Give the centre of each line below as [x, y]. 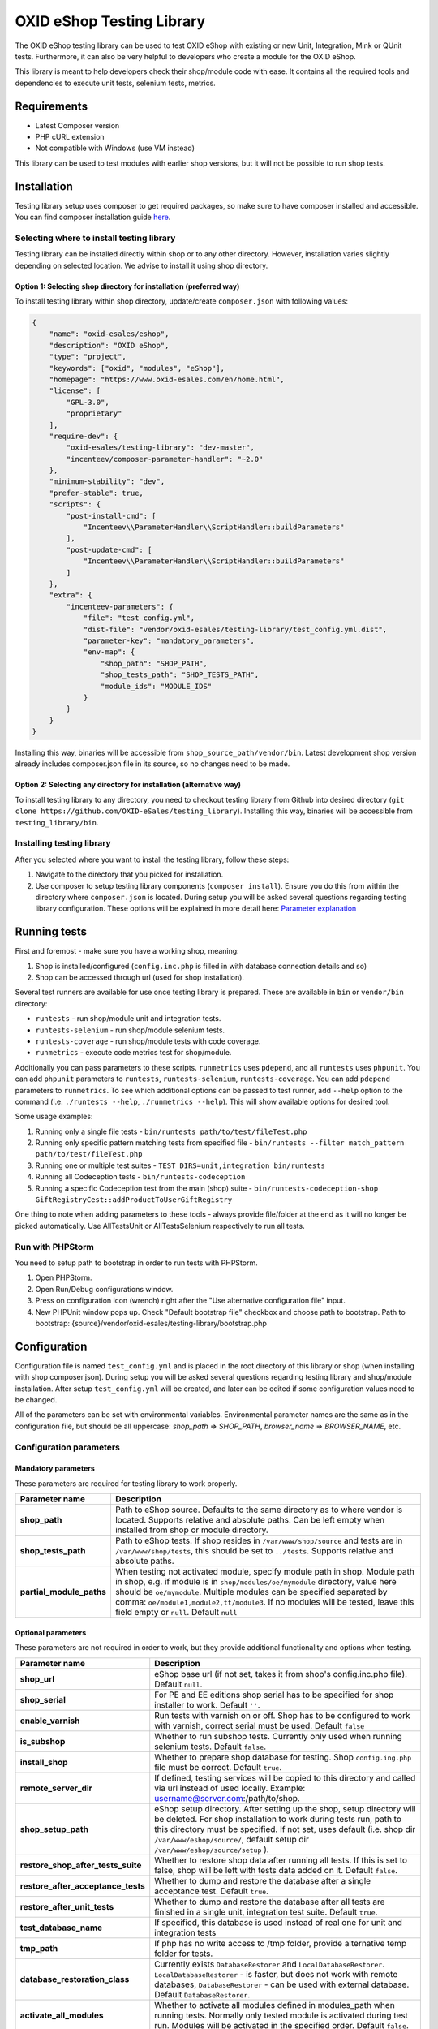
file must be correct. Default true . [218, 1767]
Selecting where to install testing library [95, 238]
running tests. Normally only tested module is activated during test [281, 2015]
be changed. [36, 1399]
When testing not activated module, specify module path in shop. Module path [265, 1572]
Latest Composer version [77, 125]
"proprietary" [94, 414]
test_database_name [61, 1928]
